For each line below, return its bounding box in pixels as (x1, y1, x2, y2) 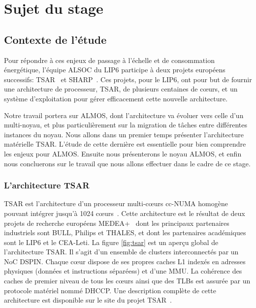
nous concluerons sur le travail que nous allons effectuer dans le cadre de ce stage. (4, 158, 251, 168)
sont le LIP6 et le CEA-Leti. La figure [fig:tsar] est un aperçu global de (4, 237, 219, 247)
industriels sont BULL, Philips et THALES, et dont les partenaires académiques (4, 227, 246, 238)
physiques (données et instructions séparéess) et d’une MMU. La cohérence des (4, 266, 242, 276)
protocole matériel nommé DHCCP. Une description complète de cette (4, 285, 217, 295)
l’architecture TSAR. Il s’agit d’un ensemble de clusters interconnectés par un (4, 246, 239, 257)
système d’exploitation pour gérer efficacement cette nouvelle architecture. (4, 93, 228, 103)
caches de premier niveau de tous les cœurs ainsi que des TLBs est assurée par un (4, 276, 251, 286)
